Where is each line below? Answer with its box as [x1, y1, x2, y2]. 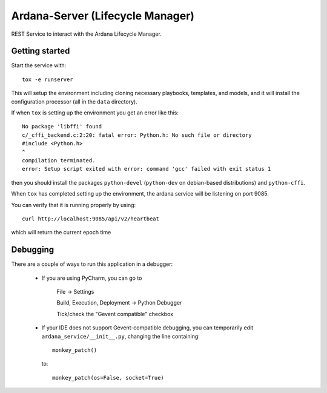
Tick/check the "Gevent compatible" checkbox [56, 310, 174, 317]
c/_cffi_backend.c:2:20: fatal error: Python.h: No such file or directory [22, 131, 252, 139]
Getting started [11, 46, 70, 56]
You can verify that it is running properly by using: [11, 201, 136, 208]
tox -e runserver [22, 76, 73, 83]
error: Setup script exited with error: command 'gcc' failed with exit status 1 [22, 165, 271, 173]
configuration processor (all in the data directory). [11, 97, 137, 105]
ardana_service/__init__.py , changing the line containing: [41, 332, 200, 340]
